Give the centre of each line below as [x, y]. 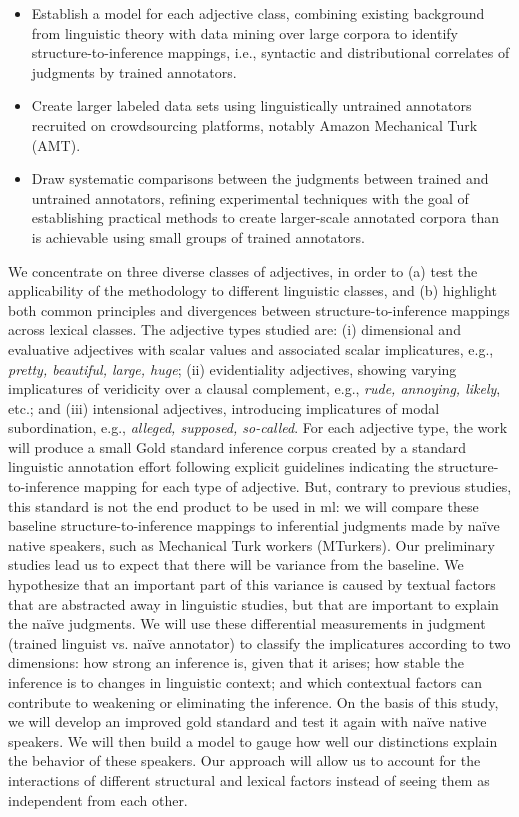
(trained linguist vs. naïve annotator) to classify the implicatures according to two [259, 642]
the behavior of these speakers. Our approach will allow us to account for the [244, 760]
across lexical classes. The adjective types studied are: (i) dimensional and [234, 329]
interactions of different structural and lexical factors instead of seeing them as [249, 779]
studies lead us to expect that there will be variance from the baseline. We [236, 564]
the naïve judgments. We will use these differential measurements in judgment [247, 623]
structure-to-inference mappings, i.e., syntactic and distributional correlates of [270, 52]
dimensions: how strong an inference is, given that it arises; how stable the [236, 662]
